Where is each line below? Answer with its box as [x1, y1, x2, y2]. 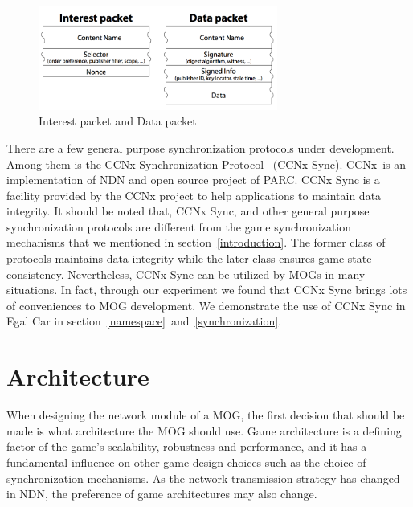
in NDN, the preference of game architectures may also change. [6, 485, 317, 502]
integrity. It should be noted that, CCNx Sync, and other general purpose [6, 202, 370, 219]
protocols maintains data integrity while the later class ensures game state [6, 250, 372, 267]
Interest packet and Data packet [39, 112, 197, 129]
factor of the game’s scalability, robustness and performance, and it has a [6, 438, 367, 455]
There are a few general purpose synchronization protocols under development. [6, 139, 395, 156]
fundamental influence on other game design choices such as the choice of [6, 453, 366, 470]
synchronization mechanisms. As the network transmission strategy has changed [6, 469, 400, 486]
